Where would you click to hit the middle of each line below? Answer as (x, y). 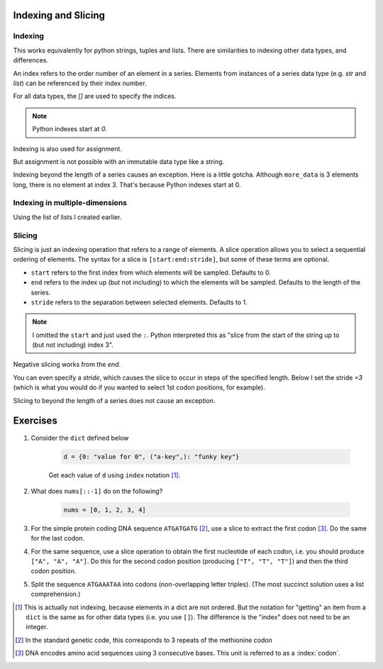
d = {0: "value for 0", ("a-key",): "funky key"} (151, 457)
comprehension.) (56, 594)
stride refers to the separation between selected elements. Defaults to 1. (139, 302)
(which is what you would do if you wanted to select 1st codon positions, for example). (139, 387)
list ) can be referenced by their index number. (80, 83)
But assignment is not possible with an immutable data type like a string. (119, 161)
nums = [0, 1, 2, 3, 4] (105, 510)
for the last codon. (58, 538)
